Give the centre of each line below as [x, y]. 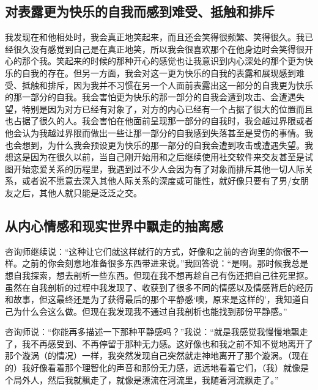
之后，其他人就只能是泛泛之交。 [77, 192]
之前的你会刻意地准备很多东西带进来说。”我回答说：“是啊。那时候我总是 [165, 263]
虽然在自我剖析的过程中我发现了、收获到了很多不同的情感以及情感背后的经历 [159, 287]
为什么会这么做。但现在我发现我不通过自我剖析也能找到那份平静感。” [150, 311]
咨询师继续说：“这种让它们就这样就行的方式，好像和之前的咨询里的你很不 [153, 251]
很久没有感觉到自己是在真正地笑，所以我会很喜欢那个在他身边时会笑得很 [159, 49]
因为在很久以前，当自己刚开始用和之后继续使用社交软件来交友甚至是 [167, 157]
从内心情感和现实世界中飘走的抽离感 [114, 225]
